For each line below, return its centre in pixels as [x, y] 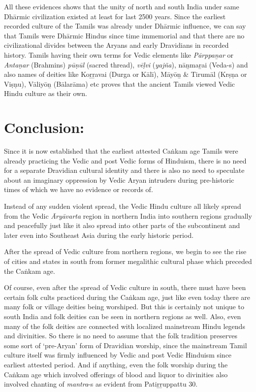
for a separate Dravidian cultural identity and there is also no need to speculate [124, 170]
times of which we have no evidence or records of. [79, 189]
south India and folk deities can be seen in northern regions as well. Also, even [123, 316]
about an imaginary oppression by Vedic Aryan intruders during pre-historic [119, 180]
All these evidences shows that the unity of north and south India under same [122, 6]
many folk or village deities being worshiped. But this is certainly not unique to [124, 307]
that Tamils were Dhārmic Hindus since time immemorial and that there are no [124, 35]
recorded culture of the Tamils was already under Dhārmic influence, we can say [125, 26]
